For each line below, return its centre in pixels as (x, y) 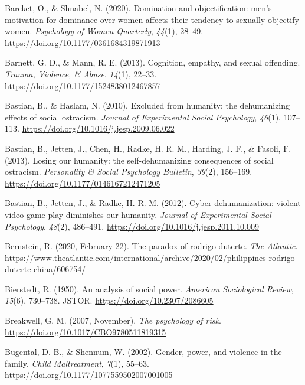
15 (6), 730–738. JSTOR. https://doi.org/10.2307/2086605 (109, 300)
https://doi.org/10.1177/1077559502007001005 (89, 375)
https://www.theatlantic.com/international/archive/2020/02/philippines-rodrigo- (151, 257)
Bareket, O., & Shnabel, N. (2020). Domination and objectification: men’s (138, 8)
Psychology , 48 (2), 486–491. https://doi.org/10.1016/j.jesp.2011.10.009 (132, 226)
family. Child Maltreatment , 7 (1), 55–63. (77, 363)
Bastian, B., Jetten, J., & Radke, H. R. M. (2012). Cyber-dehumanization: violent (153, 203)
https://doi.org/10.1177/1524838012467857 (83, 85)
